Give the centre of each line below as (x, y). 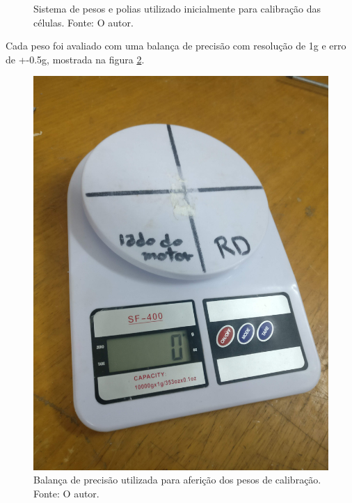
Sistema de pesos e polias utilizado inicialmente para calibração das (177, 8)
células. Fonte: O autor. (83, 22)
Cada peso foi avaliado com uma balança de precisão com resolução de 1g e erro (176, 46)
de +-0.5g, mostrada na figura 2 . (75, 59)
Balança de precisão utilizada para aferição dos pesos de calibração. (177, 480)
